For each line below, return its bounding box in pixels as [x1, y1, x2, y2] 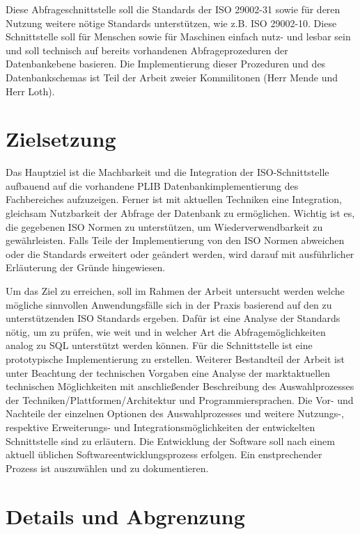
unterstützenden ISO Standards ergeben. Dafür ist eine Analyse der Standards [6, 311, 341, 325]
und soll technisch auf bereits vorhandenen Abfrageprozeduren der [6, 42, 288, 57]
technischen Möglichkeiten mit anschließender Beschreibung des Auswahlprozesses [6, 379, 354, 394]
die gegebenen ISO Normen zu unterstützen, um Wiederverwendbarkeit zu [6, 219, 323, 234]
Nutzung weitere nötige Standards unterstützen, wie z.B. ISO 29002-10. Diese [6, 15, 337, 30]
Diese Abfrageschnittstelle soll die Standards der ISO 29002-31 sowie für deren [6, 2, 341, 16]
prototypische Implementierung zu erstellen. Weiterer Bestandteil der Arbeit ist [6, 352, 345, 366]
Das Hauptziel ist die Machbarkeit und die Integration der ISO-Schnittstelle [6, 165, 329, 179]
